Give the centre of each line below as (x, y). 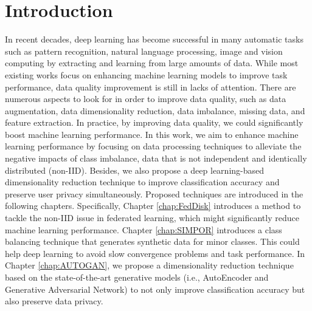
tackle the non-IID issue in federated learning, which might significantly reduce (152, 218)
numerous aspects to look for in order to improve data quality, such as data (146, 99)
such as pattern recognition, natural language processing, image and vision (144, 51)
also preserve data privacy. (54, 301)
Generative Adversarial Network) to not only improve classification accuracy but (155, 289)
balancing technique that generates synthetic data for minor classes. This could (152, 241)
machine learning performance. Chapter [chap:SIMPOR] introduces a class (144, 229)
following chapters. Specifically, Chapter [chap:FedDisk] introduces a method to (153, 206)
